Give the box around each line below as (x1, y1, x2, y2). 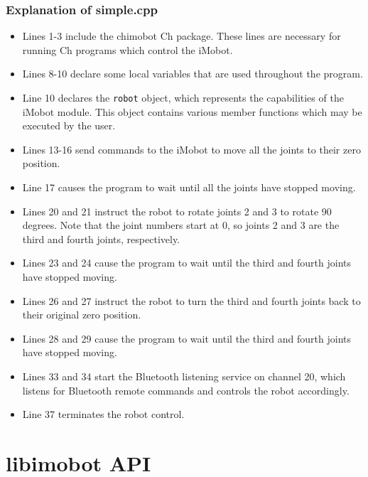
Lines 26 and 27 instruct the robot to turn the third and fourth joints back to (22, 293, 361, 308)
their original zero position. (22, 307, 141, 322)
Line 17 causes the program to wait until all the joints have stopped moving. (22, 180, 356, 195)
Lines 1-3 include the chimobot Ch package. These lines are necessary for (22, 28, 341, 43)
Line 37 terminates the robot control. (22, 407, 185, 422)
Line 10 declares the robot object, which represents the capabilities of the (22, 90, 344, 104)
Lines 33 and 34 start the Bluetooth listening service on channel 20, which (22, 368, 346, 383)
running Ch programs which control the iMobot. (22, 42, 233, 57)
